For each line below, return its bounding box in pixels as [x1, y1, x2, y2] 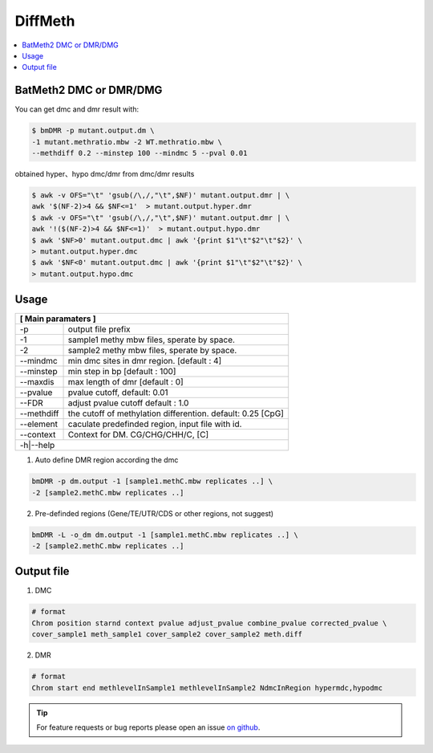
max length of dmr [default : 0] [67, 376, 184, 388]
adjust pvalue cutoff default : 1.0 [67, 397, 189, 409]
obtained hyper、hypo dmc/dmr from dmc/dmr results [14, 169, 195, 178]
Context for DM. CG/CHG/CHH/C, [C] [67, 429, 209, 441]
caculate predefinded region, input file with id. [67, 418, 242, 429]
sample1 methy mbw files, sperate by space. [67, 334, 236, 345]
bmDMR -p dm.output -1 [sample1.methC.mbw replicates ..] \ [31, 477, 273, 486]
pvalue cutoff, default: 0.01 [67, 387, 168, 398]
